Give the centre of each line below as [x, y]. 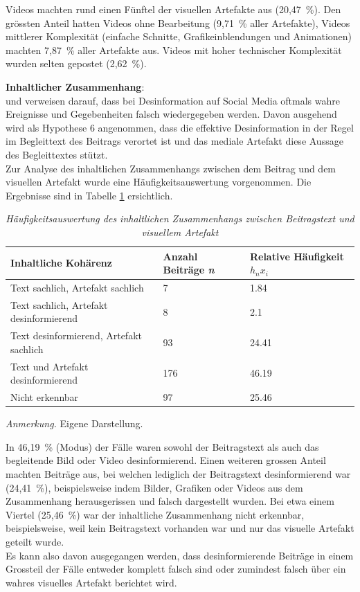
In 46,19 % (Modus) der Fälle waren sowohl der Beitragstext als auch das [162, 446]
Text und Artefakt [49, 366]
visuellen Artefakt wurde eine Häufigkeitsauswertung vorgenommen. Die [159, 182]
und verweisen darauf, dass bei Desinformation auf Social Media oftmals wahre [173, 100]
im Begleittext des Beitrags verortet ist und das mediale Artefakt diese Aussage [174, 141]
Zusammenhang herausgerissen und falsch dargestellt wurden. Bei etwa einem [170, 501]
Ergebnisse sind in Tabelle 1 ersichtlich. [89, 195]
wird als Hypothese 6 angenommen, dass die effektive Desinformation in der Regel [180, 127]
